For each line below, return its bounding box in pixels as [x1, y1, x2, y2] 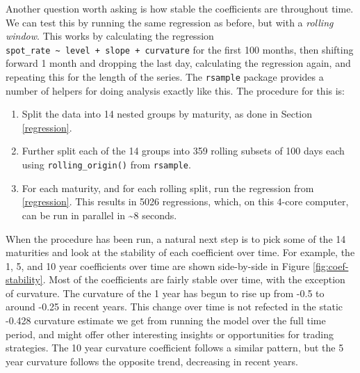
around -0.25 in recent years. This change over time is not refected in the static [6, 299, 343, 314]
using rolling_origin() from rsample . [22, 157, 191, 172]
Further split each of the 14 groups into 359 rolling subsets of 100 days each [22, 143, 345, 158]
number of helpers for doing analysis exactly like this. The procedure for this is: [6, 83, 345, 97]
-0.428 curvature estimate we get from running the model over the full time [6, 313, 326, 328]
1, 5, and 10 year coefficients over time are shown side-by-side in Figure [6, 258, 310, 273]
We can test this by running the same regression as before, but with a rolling [6, 15, 334, 29]
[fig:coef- [312, 258, 349, 273]
